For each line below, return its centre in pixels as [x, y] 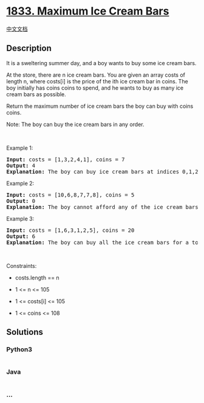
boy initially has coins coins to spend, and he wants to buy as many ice [95, 88]
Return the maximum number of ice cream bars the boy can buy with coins [100, 106]
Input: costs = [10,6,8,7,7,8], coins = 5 [70, 195]
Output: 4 [21, 165]
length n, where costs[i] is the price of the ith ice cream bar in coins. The [97, 81]
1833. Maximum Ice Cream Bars [88, 11]
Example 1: [20, 148]
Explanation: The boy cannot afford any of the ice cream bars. [104, 207]
